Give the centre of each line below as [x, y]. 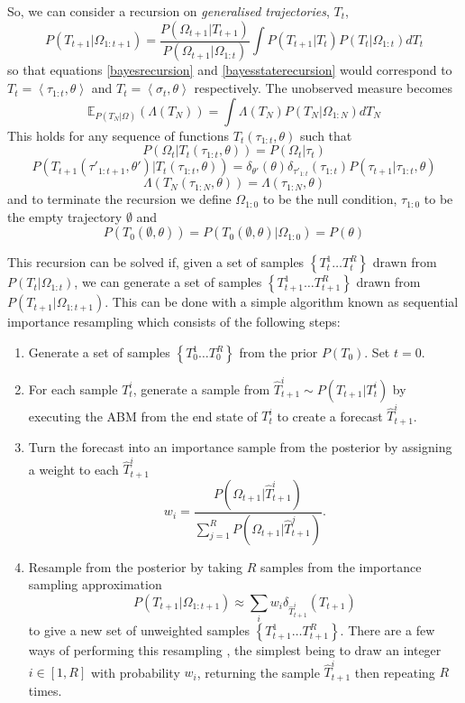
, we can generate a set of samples [168, 282]
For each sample [73, 388]
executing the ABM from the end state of [143, 416]
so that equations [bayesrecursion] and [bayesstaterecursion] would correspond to [230, 70]
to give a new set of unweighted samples [139, 630]
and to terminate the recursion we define [119, 199]
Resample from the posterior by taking [136, 566]
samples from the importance [341, 566]
